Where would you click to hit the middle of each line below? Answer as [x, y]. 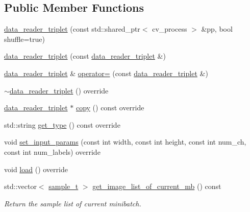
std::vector [20, 186]
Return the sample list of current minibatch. [73, 203]
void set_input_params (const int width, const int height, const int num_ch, [125, 142]
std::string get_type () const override [62, 124]
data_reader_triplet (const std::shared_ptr [72, 29]
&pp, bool [217, 29]
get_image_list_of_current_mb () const [157, 186]
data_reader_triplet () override [59, 90]
